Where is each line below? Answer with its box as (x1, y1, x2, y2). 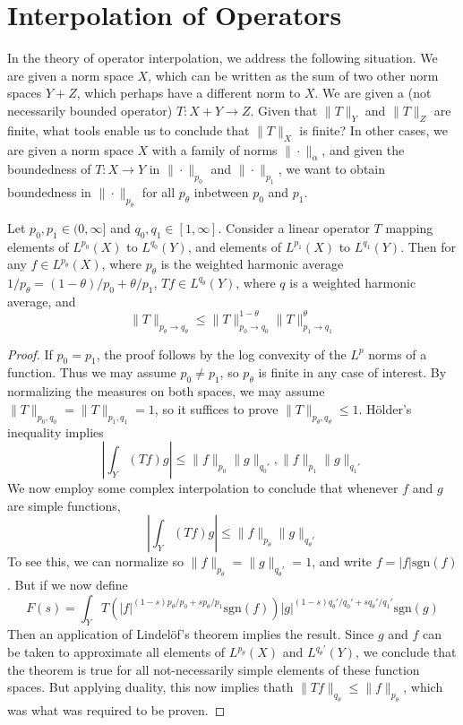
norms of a (368, 344, 427, 363)
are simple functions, (7, 496, 121, 514)
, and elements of (187, 237, 281, 255)
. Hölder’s (358, 399, 412, 418)
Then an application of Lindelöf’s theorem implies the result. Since (7, 625, 374, 643)
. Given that (250, 100, 318, 119)
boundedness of (7, 160, 91, 178)
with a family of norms (151, 140, 278, 159)
